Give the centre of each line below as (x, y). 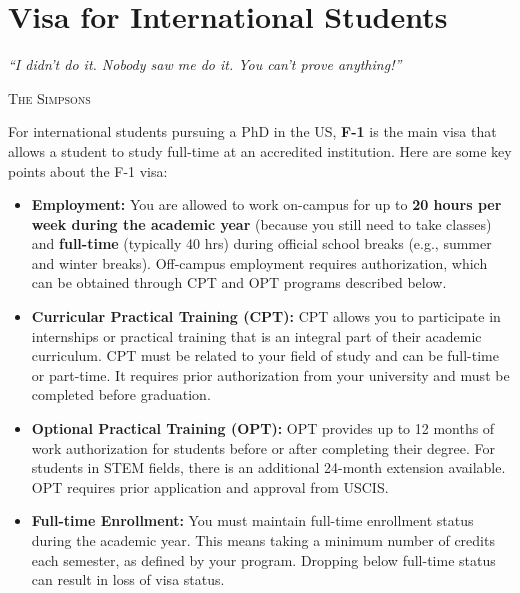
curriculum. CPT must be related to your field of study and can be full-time (265, 355)
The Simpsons (49, 97)
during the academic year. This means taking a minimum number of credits (263, 540)
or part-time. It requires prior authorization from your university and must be (270, 374)
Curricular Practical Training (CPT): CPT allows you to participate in (266, 316)
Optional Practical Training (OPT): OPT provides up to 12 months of (263, 428)
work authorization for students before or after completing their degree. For (263, 447)
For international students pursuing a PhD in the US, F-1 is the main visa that (252, 131)
